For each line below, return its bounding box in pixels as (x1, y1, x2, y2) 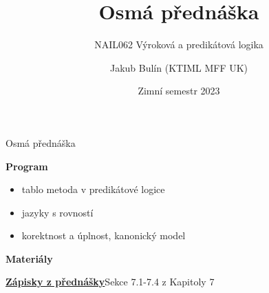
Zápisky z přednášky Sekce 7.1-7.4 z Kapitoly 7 (6, 274, 215, 289)
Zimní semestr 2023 (138, 83, 220, 98)
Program (6, 159, 48, 173)
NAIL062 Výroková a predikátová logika (94, 37, 263, 52)
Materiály (6, 251, 53, 265)
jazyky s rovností (21, 205, 94, 219)
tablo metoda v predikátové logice (21, 182, 165, 196)
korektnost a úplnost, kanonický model (21, 228, 186, 243)
